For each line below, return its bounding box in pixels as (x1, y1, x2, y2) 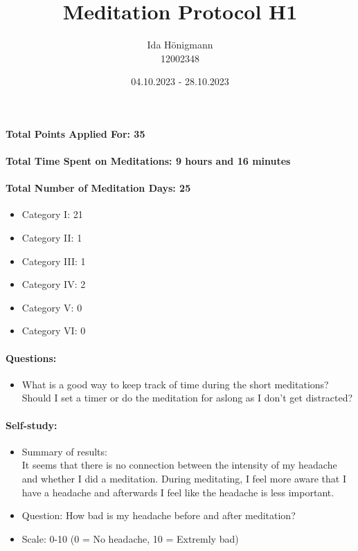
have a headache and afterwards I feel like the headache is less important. (21, 485, 334, 499)
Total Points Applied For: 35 (6, 126, 145, 141)
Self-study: (6, 417, 57, 432)
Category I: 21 (21, 207, 83, 222)
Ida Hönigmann (147, 37, 213, 52)
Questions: (6, 350, 57, 365)
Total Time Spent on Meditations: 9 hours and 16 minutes (6, 154, 291, 168)
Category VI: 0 (21, 323, 86, 338)
